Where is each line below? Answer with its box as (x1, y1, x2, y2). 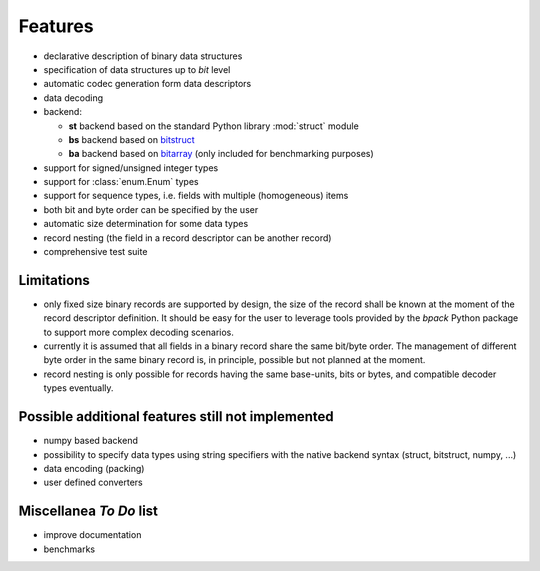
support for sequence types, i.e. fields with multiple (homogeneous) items (43, 190, 349, 202)
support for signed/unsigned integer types (43, 161, 219, 174)
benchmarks (43, 543, 95, 555)
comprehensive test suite (43, 246, 148, 258)
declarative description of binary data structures (43, 50, 243, 62)
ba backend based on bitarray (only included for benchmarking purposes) (68, 148, 374, 160)
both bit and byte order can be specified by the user (43, 203, 259, 215)
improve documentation (43, 529, 142, 541)
